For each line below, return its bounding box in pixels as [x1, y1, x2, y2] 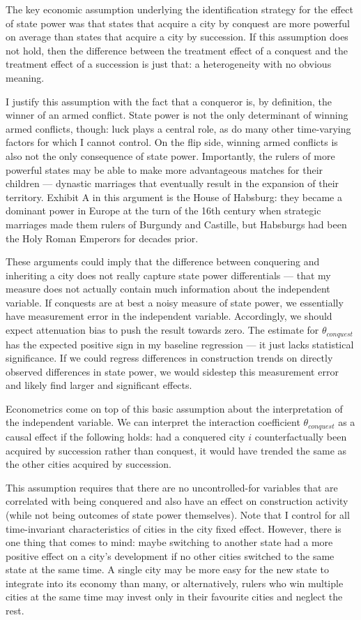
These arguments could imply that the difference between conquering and [6, 254, 320, 269]
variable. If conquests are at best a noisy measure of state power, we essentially [6, 295, 344, 309]
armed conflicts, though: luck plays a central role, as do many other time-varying [6, 121, 351, 135]
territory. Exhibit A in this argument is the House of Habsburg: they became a [6, 189, 342, 204]
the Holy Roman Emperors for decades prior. [6, 230, 199, 245]
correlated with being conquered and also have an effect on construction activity [6, 494, 348, 508]
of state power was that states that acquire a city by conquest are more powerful [6, 15, 351, 30]
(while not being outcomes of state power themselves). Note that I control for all [6, 507, 350, 522]
